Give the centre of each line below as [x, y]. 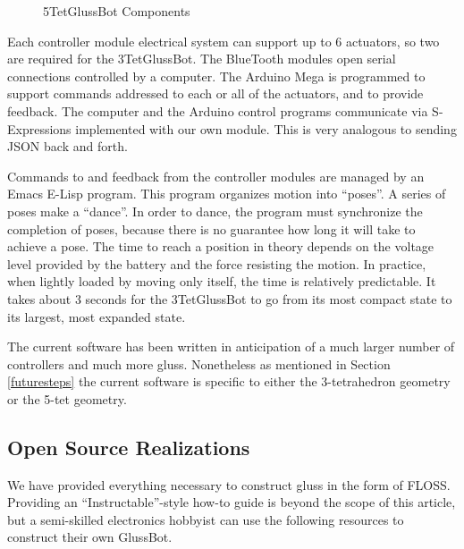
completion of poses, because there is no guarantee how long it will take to [211, 228]
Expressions [39, 128]
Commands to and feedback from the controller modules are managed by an [216, 176]
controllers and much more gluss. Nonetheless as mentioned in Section [199, 363]
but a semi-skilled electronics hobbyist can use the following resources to [206, 519]
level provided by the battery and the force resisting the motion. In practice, [217, 263]
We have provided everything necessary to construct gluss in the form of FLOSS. [229, 484]
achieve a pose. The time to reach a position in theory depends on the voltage [221, 246]
